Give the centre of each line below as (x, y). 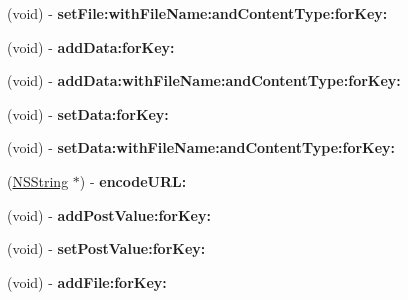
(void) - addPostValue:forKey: (109, 214)
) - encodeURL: (133, 180)
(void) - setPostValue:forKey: (106, 248)
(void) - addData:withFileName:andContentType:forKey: (204, 80)
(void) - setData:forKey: (88, 113)
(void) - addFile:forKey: (87, 281)
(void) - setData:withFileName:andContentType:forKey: (201, 147)
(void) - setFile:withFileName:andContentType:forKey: (197, 13)
